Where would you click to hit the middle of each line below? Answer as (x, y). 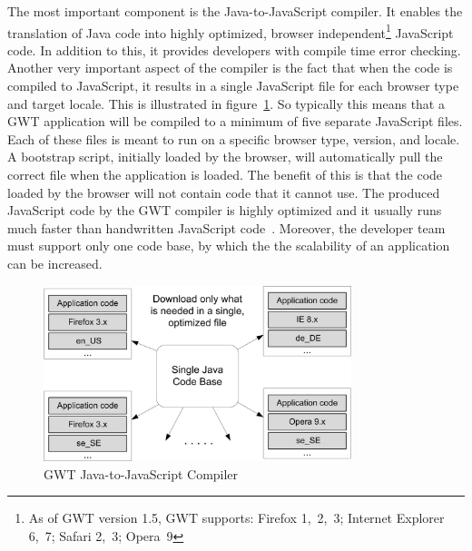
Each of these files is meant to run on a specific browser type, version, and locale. (234, 138)
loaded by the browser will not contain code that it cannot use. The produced (224, 192)
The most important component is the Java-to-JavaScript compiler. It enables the (235, 11)
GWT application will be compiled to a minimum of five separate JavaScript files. (235, 121)
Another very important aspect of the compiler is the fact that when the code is (230, 68)
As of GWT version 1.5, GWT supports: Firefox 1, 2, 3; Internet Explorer (236, 518)
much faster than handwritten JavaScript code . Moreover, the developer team (226, 227)
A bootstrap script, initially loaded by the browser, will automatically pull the (225, 157)
